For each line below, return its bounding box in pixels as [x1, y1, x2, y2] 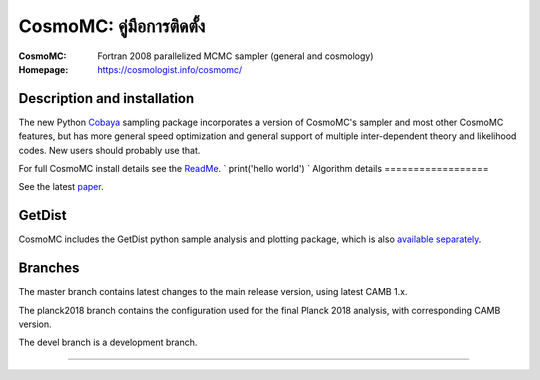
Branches [18, 260, 80, 277]
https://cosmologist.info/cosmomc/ [97, 63, 243, 75]
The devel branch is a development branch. [18, 336, 198, 349]
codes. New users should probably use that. [18, 144, 201, 156]
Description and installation [18, 90, 195, 107]
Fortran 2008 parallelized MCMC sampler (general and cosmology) [97, 50, 374, 62]
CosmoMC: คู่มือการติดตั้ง [18, 15, 206, 37]
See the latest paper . [18, 181, 104, 193]
